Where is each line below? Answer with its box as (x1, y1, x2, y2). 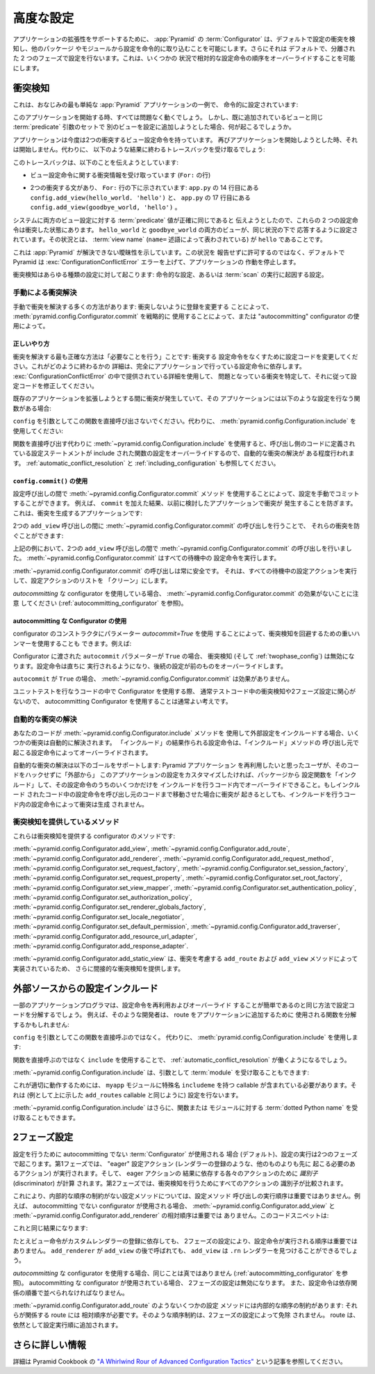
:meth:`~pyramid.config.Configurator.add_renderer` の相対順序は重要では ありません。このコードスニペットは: (12, 1211, 329, 1220)
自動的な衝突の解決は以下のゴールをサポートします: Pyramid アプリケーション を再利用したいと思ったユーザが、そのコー (12, 761, 360, 770)
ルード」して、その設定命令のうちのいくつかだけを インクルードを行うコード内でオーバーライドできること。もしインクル (12, 780, 360, 789)
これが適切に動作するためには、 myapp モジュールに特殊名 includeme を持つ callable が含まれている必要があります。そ (12, 1081, 357, 1090)
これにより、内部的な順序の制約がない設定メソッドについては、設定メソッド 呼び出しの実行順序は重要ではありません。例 (12, 1192, 360, 1200)
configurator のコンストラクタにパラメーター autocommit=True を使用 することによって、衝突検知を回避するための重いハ (12, 629, 360, 638)
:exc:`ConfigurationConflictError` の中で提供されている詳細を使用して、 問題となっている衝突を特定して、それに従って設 (12, 372, 357, 380)
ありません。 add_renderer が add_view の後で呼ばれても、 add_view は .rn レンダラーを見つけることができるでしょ (12, 1247, 358, 1255)
